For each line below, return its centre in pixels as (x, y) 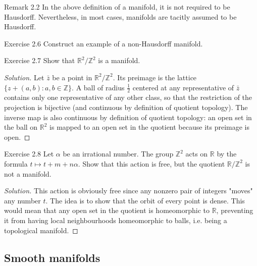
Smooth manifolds (52, 257)
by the (227, 154)
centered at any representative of (183, 87)
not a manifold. (28, 173)
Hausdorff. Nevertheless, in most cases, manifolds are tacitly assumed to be (120, 16)
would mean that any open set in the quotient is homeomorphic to (107, 210)
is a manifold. (119, 60)
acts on (197, 154)
